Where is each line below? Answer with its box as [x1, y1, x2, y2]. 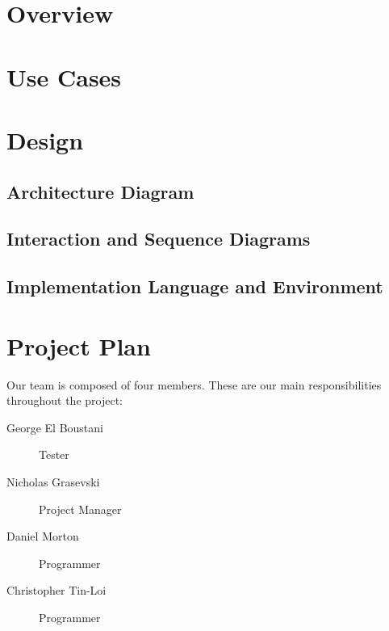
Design [6, 123, 84, 156]
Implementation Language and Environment [6, 274, 383, 299]
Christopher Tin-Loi [6, 582, 107, 599]
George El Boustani [6, 419, 103, 435]
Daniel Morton [6, 528, 79, 545]
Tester [39, 446, 69, 463]
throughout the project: [6, 392, 123, 409]
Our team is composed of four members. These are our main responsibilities [6, 376, 382, 393]
